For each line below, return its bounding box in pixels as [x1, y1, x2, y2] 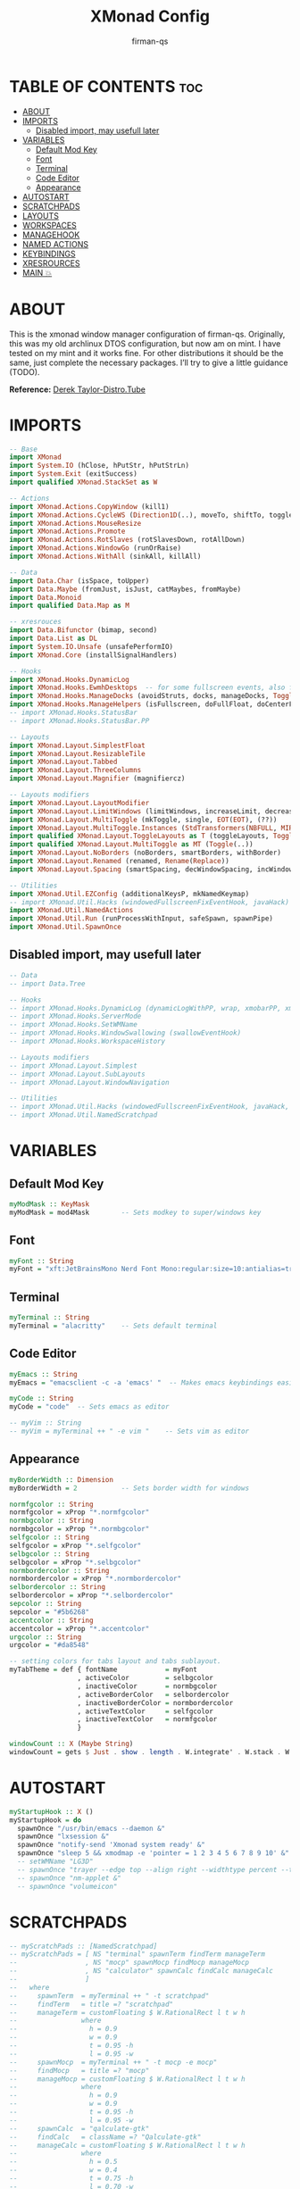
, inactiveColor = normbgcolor [77, 1681, 218, 1691]
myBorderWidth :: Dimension [9, 1475, 114, 1484]
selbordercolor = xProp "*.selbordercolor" [9, 1591, 174, 1600]
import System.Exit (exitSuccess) [9, 470, 138, 479]
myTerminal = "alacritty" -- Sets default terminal [9, 1321, 218, 1330]
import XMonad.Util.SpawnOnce [9, 922, 122, 932]
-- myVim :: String [9, 1419, 82, 1427]
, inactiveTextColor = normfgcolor [77, 1715, 218, 1724]
